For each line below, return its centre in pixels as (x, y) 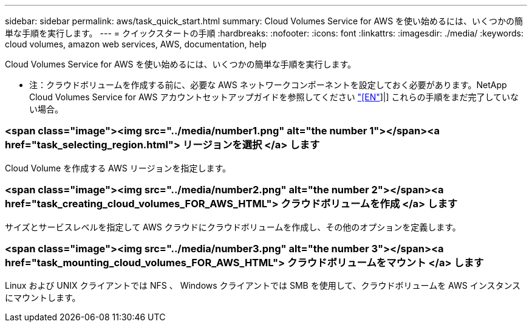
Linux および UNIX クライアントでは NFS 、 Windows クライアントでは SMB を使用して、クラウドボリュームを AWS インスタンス (263, 286)
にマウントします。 (43, 298)
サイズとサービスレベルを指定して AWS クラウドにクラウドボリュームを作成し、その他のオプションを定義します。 (233, 227)
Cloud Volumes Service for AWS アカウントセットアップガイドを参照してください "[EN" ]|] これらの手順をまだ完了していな (274, 97)
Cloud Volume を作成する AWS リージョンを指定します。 (118, 168)
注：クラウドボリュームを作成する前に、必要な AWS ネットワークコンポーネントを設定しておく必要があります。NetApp (268, 85)
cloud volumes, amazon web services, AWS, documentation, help (136, 44)
